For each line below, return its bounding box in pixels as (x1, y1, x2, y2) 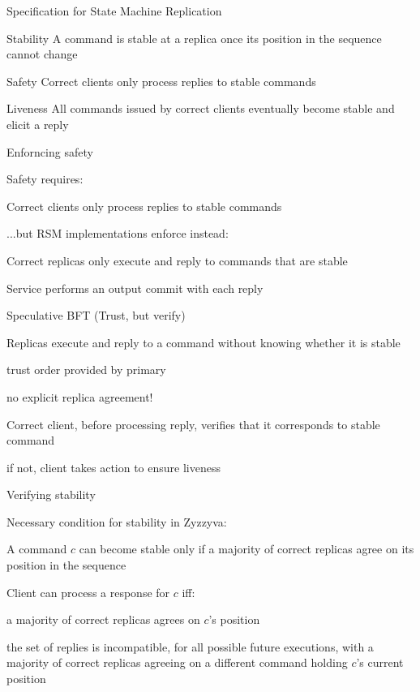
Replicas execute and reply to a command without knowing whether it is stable (6, 333, 401, 350)
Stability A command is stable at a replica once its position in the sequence (6, 29, 382, 46)
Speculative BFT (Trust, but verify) (6, 307, 186, 324)
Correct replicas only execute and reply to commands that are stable (6, 251, 348, 269)
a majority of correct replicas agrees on (6, 611, 200, 628)
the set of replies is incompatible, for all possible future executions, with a (6, 638, 374, 655)
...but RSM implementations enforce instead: (6, 225, 229, 242)
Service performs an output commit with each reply (6, 279, 264, 296)
